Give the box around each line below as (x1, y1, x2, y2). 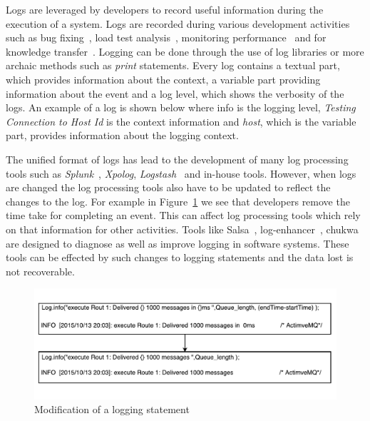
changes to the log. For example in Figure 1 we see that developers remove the (6, 193, 350, 208)
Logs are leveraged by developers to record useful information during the (6, 2, 324, 16)
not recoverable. (6, 263, 75, 278)
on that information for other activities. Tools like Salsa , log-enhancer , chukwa (6, 221, 359, 236)
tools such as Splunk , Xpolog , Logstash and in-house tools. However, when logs (6, 166, 356, 181)
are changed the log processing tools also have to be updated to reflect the (6, 180, 331, 195)
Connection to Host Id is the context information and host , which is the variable (6, 113, 356, 128)
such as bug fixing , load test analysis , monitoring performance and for (6, 30, 327, 45)
